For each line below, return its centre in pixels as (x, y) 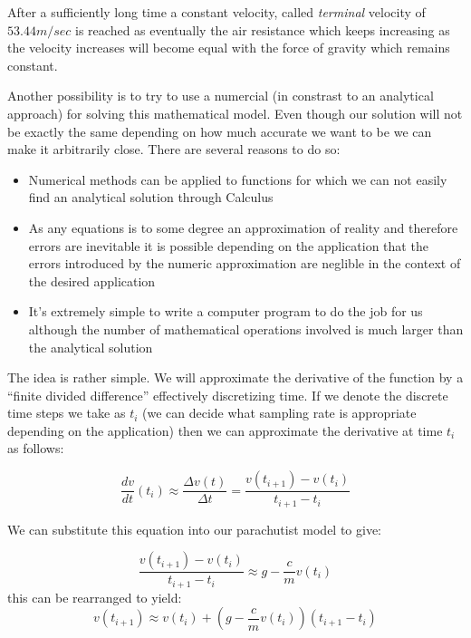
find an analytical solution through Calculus (151, 197)
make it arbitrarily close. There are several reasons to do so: (174, 149)
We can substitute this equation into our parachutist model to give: (195, 529)
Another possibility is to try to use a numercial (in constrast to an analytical (221, 96)
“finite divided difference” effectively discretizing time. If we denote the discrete (228, 395)
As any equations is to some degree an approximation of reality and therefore (243, 227)
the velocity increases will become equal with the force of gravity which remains (229, 48)
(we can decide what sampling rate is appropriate (279, 413)
